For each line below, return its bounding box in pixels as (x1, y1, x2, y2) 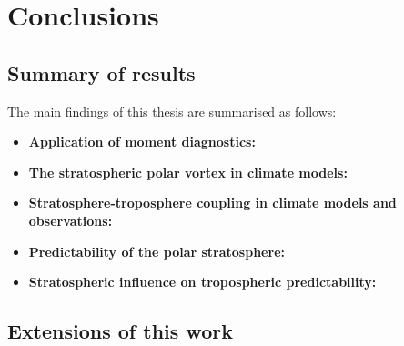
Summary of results (7, 58, 196, 86)
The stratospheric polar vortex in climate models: (28, 162, 348, 181)
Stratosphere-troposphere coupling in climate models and (28, 193, 397, 212)
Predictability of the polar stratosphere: (28, 241, 285, 260)
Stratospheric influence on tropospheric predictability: (28, 272, 377, 291)
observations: (28, 210, 113, 229)
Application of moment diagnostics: (28, 132, 256, 151)
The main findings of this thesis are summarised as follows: (7, 101, 337, 120)
